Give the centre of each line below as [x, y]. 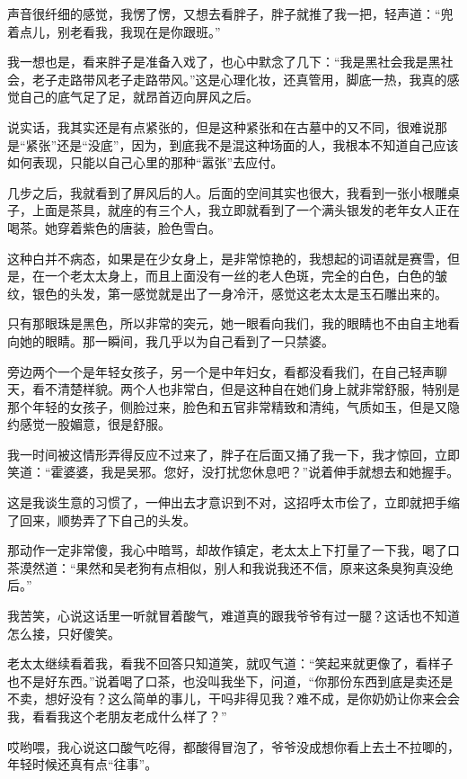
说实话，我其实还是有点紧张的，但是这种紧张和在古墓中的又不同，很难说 [221, 126]
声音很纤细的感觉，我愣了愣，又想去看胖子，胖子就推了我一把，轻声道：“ [224, 13]
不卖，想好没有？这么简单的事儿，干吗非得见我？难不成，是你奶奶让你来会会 [233, 698]
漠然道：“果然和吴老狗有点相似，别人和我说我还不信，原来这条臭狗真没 [230, 567]
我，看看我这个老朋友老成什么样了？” [117, 716]
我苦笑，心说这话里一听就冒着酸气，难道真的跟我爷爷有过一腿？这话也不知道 [233, 616]
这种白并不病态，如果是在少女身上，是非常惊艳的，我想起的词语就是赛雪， [227, 258]
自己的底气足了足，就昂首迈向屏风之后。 [139, 97]
